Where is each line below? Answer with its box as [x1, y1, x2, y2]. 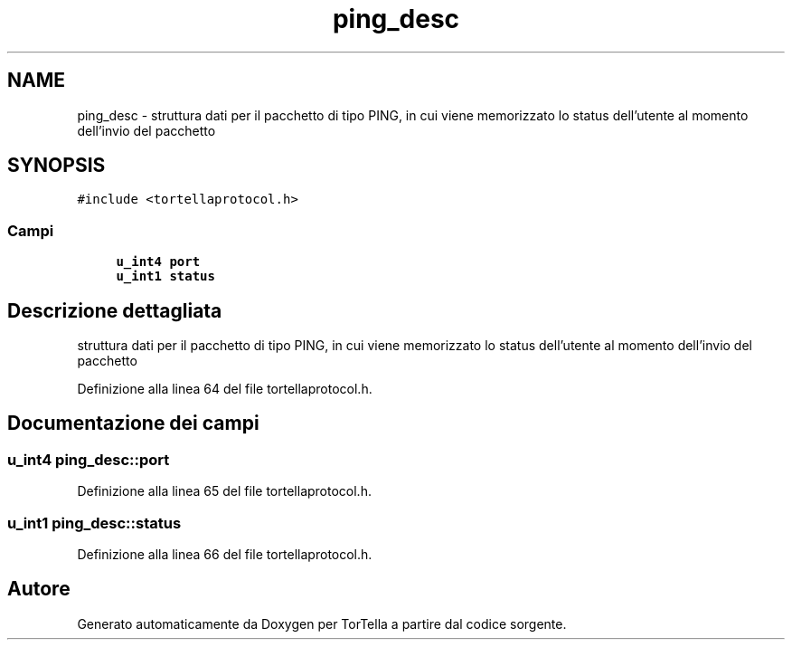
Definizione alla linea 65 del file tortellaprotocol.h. [77, 483, 372, 500]
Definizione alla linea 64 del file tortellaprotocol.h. [77, 381, 372, 397]
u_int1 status [116, 269, 215, 284]
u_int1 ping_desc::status [7, 513, 182, 532]
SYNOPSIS [7, 154, 106, 177]
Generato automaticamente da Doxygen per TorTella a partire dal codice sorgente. [77, 615, 567, 632]
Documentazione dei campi [7, 412, 259, 435]
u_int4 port [116, 254, 201, 270]
